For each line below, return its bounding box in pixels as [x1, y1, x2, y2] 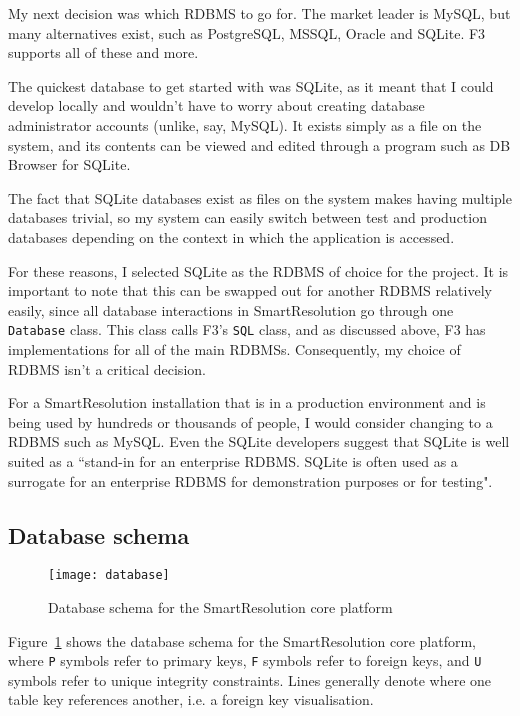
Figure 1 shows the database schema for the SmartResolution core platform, [8, 630, 477, 651]
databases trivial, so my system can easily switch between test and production [8, 207, 487, 228]
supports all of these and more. [8, 42, 199, 63]
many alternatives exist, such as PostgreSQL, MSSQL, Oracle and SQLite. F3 [8, 22, 486, 43]
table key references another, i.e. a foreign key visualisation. [8, 689, 374, 710]
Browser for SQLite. [8, 154, 131, 175]
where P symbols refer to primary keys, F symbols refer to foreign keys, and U [8, 650, 482, 671]
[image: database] [48, 568, 170, 583]
